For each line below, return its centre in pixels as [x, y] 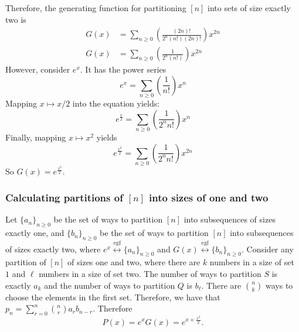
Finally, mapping [36, 137]
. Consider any [268, 249]
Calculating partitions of [64, 197]
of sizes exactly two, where [53, 249]
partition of [26, 262]
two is [16, 19]
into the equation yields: [116, 103]
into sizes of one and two [209, 197]
